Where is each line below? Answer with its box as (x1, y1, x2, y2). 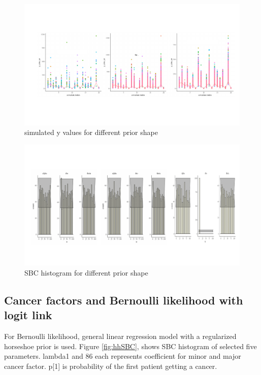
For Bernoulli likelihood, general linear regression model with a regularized (4, 330, 237, 341)
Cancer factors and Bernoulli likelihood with (4, 292, 243, 308)
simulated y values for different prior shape (24, 127, 158, 138)
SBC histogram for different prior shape (24, 267, 148, 278)
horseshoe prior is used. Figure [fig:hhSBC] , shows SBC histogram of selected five (4, 340, 257, 351)
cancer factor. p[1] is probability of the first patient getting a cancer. (4, 360, 217, 371)
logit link (4, 307, 52, 323)
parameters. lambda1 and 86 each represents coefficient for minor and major (4, 351, 241, 361)
